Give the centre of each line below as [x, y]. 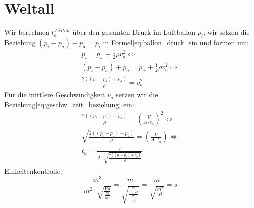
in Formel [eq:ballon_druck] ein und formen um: [176, 42]
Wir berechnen [27, 32]
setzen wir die [137, 94]
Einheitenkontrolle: [33, 171]
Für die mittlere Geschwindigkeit [55, 94]
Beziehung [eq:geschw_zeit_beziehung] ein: [69, 105]
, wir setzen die [226, 32]
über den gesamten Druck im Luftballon [134, 32]
